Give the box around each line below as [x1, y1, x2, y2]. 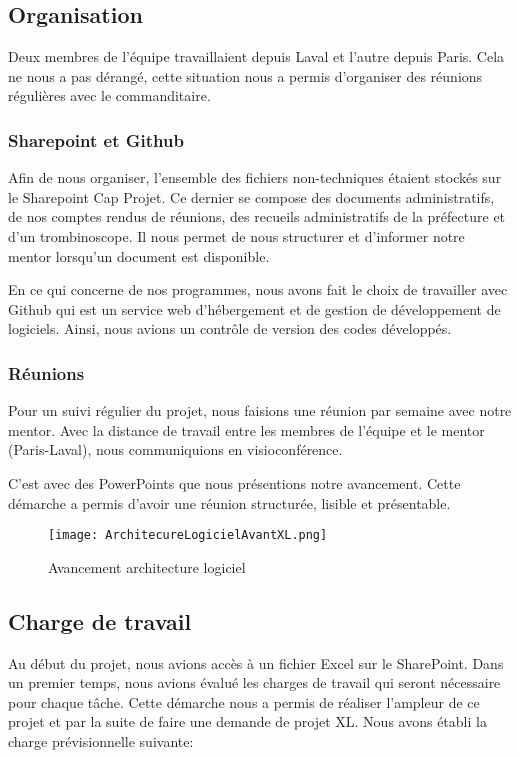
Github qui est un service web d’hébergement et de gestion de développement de [8, 298, 501, 319]
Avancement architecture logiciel [48, 556, 246, 577]
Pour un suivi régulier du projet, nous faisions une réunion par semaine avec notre [8, 400, 512, 421]
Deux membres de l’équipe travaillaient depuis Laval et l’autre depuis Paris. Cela [8, 46, 505, 67]
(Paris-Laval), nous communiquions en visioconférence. [8, 439, 343, 460]
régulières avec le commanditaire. [8, 85, 211, 106]
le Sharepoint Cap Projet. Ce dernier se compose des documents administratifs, [8, 186, 495, 207]
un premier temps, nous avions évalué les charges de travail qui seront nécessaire [8, 672, 501, 693]
